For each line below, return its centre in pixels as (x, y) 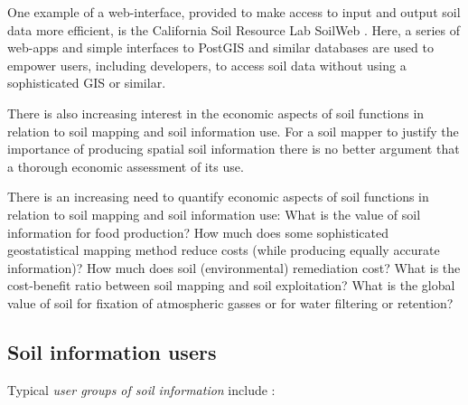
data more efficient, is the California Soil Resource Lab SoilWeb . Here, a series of (234, 29)
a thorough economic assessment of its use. (126, 166)
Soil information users (112, 351)
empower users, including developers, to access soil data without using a (207, 65)
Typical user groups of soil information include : (141, 389)
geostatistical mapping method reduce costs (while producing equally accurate (224, 250)
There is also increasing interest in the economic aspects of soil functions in (216, 113)
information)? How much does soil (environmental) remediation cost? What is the (234, 267)
